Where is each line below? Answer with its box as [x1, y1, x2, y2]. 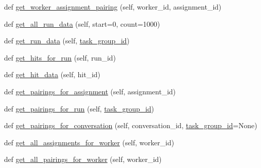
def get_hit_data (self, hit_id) [4, 69, 101, 80]
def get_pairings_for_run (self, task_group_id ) [4, 103, 154, 114]
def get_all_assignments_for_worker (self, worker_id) [4, 137, 175, 147]
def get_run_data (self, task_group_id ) [4, 35, 130, 46]
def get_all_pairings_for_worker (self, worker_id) [4, 154, 162, 164]
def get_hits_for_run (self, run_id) [4, 52, 116, 63]
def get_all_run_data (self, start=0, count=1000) [4, 18, 160, 29]
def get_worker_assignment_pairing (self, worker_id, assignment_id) [4, 2, 222, 12]
